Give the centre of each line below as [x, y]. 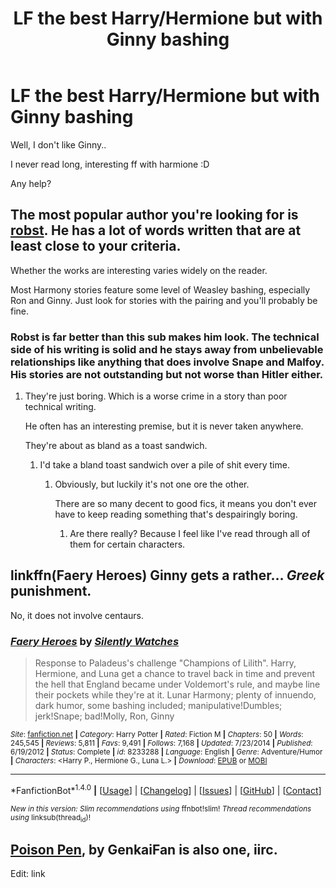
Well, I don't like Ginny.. [58, 144]
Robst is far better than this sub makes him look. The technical [165, 337]
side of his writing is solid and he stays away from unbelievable [167, 349]
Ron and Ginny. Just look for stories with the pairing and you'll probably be [164, 300]
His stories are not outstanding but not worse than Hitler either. [167, 374]
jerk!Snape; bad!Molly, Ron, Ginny [104, 716]
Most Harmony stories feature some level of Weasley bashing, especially [160, 289]
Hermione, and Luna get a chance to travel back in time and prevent [175, 674]
